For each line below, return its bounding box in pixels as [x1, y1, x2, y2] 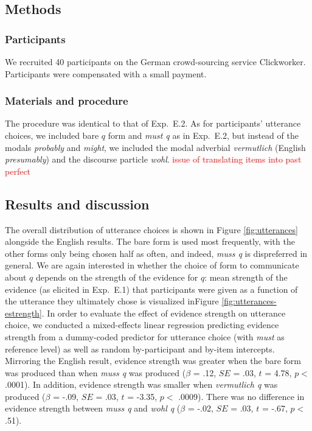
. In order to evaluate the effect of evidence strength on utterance [41, 306, 286, 319]
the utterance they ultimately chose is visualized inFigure [5, 295, 219, 307]
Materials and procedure [5, 93, 128, 108]
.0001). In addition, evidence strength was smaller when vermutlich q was [5, 378, 278, 391]
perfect [5, 164, 31, 177]
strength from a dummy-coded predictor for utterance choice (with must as [5, 330, 285, 343]
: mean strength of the [204, 270, 288, 283]
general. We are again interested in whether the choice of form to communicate [5, 259, 299, 272]
